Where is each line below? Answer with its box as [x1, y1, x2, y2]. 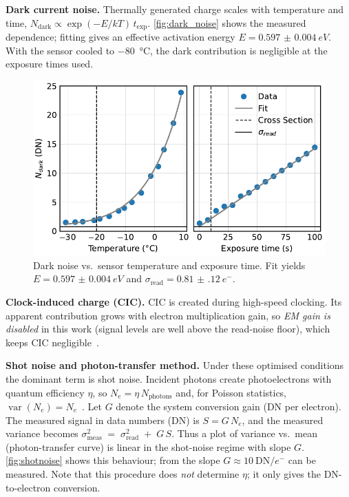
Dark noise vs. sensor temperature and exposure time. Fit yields [33, 257, 306, 272]
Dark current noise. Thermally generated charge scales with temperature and [6, 2, 344, 16]
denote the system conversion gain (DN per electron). [116, 399, 341, 414]
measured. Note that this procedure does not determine [6, 466, 240, 480]
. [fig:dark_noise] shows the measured [147, 15, 306, 30]
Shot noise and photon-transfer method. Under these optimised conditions [6, 358, 344, 372]
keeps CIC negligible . [6, 335, 99, 349]
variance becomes [6, 426, 78, 441]
